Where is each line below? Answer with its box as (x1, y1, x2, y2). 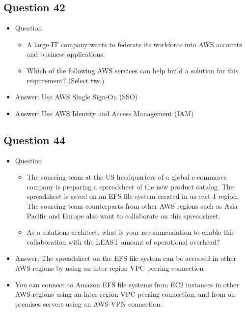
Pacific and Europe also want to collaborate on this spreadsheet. (27, 210, 220, 220)
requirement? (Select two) (27, 75, 105, 85)
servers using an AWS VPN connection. (43, 298, 163, 309)
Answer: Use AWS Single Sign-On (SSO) (15, 92, 138, 102)
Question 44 (3, 132, 65, 147)
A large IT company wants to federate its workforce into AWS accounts (27, 39, 242, 49)
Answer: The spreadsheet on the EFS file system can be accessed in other (15, 253, 236, 263)
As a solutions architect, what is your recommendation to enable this (27, 227, 235, 237)
